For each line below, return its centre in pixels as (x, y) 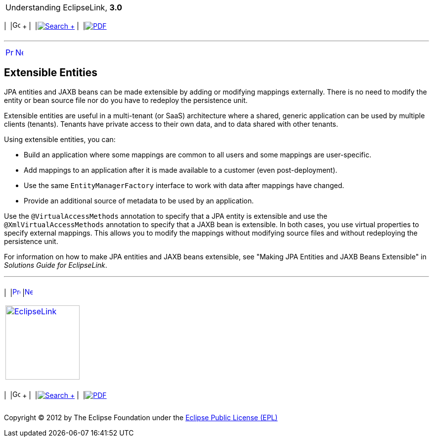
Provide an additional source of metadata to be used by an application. (139, 200)
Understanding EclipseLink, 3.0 (64, 7)
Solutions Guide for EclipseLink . (56, 265)
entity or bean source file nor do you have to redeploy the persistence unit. (126, 100)
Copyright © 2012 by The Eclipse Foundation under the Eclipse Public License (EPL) (141, 417)
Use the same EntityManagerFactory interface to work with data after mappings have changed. (184, 185)
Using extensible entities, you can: (60, 139)
